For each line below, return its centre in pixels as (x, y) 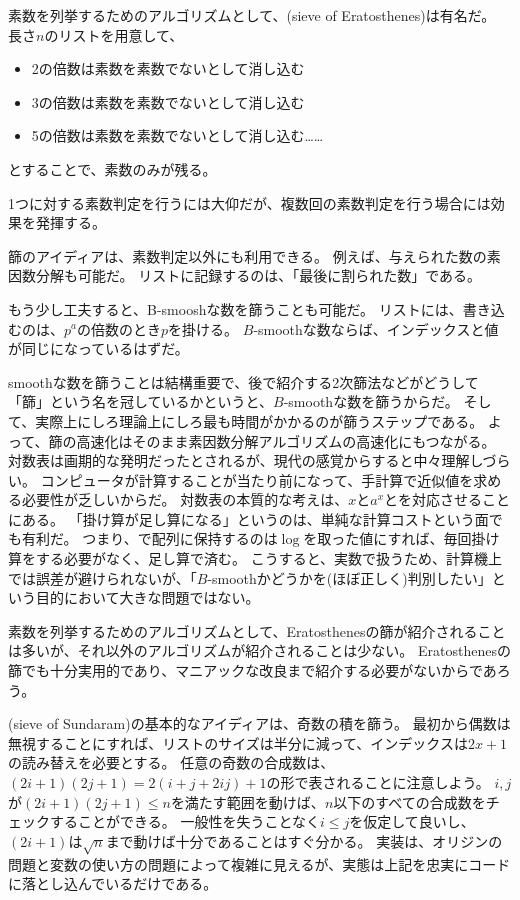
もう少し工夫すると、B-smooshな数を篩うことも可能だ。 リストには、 (235, 308)
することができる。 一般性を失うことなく (184, 821)
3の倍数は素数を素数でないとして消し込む (168, 101)
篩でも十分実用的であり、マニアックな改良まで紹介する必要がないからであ (252, 670)
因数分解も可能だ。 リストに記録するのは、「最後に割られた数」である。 (245, 275)
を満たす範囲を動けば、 (247, 801)
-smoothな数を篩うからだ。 (371, 401)
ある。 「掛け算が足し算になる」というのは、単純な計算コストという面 (255, 518)
